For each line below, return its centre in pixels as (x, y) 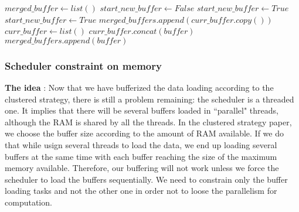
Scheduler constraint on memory (83, 65)
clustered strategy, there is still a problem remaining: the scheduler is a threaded (149, 99)
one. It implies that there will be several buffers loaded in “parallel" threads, (142, 110)
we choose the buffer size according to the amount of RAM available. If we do (144, 133)
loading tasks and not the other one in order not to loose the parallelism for (141, 191)
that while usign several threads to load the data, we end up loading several (141, 144)
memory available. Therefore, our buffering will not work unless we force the (142, 168)
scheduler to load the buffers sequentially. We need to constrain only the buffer (146, 179)
